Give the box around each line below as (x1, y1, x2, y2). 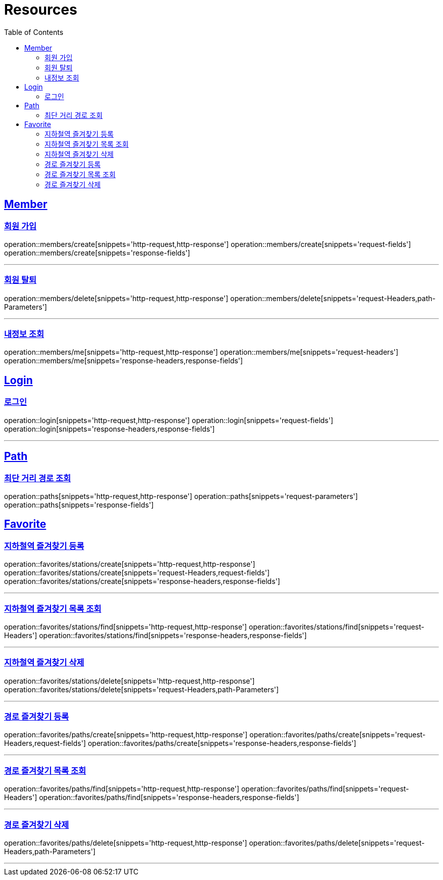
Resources (4, 1, 77, 18)
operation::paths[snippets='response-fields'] (4, 500, 154, 509)
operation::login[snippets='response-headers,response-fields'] (4, 424, 215, 433)
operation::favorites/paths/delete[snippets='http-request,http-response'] (4, 838, 247, 847)
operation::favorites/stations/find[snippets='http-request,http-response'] (4, 622, 247, 631)
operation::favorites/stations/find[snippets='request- (249, 622, 424, 631)
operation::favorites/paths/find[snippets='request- (241, 784, 409, 793)
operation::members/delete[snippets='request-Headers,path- (230, 294, 436, 303)
